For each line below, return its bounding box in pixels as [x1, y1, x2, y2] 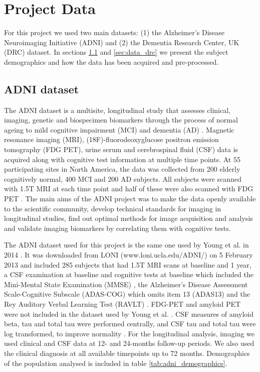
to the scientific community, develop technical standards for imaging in [4, 203, 221, 213]
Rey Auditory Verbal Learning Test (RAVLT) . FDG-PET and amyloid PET [4, 298, 241, 309]
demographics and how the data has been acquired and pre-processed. [4, 56, 219, 67]
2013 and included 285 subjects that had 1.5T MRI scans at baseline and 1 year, [4, 259, 251, 270]
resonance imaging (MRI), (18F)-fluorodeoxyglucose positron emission [4, 134, 219, 145]
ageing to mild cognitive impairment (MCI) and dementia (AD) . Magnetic [4, 124, 234, 135]
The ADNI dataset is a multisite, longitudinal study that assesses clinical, [4, 104, 230, 115]
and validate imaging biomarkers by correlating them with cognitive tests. [4, 222, 231, 233]
